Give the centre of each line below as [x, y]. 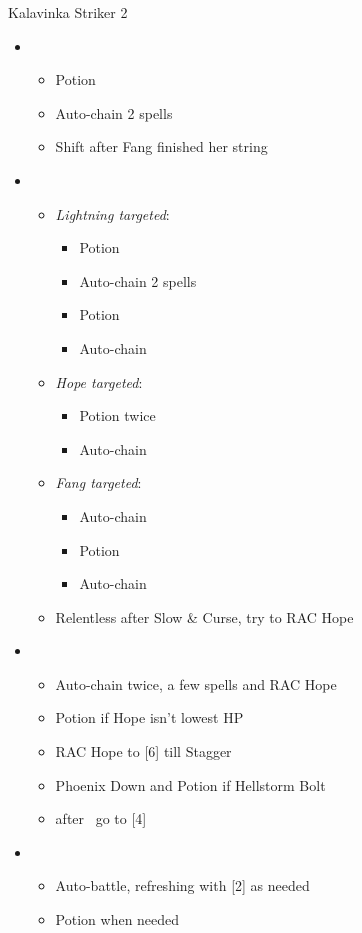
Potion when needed [117, 919]
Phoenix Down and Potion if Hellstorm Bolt [190, 784]
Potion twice [117, 415]
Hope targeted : [99, 381]
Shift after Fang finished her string [161, 146]
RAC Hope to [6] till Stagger [143, 751]
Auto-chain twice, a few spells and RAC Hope [196, 683]
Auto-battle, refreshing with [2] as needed [182, 885]
